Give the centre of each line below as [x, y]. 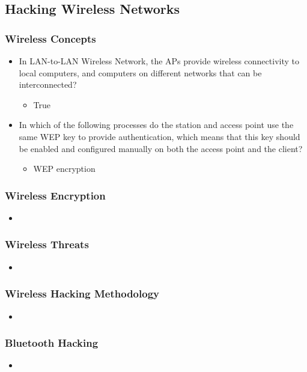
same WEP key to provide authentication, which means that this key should [160, 136]
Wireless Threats [47, 244]
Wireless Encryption [55, 195]
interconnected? [48, 84]
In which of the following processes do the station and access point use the [156, 125]
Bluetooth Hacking [52, 343]
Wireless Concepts [50, 38]
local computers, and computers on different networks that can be [140, 72]
